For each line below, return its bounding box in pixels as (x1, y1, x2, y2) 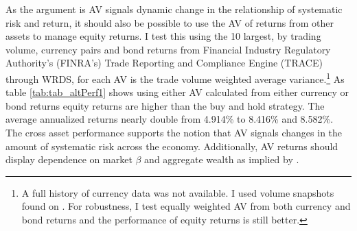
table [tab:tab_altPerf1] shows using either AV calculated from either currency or (5, 85, 349, 99)
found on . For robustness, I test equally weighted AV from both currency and (21, 199, 351, 213)
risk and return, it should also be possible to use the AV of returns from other (5, 15, 334, 29)
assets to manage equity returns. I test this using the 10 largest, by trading (5, 29, 321, 43)
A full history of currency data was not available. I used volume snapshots (21, 185, 334, 199)
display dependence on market (5, 152, 133, 167)
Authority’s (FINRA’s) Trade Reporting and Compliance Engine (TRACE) (5, 56, 323, 70)
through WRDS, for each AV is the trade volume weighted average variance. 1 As (5, 69, 345, 86)
